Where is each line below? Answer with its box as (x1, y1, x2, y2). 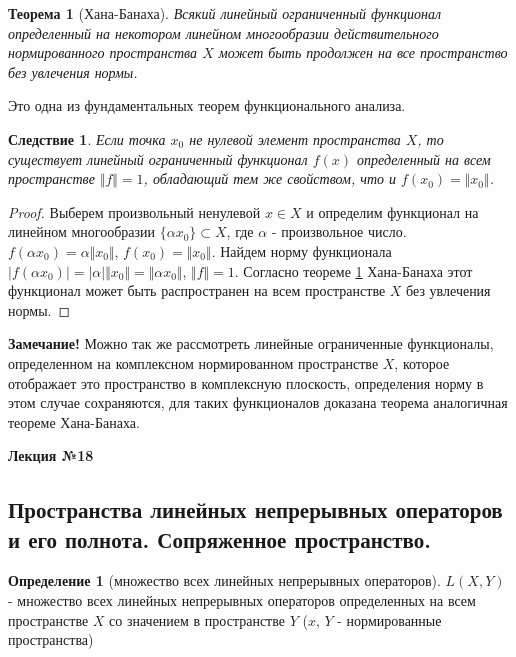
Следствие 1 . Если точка (8, 128, 166, 149)
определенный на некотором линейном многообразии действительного (8, 22, 439, 43)
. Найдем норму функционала (211, 240, 392, 261)
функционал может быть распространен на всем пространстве (8, 280, 386, 301)
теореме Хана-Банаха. (8, 411, 140, 432)
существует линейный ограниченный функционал (8, 148, 308, 169)
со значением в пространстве (109, 609, 285, 630)
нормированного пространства (8, 42, 198, 63)
